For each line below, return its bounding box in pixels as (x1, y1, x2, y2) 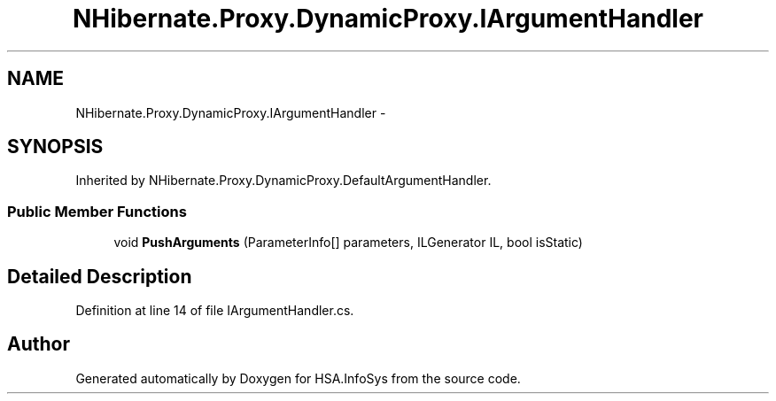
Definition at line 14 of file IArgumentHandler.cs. (75, 303, 354, 319)
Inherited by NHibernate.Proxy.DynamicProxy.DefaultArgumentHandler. (75, 173, 492, 189)
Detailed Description (7, 265, 192, 288)
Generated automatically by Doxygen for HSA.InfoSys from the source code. (75, 370, 521, 386)
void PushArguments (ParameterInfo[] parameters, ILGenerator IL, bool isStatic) (113, 235, 583, 251)
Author (7, 333, 70, 356)
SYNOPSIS (7, 135, 104, 158)
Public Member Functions (7, 202, 187, 220)
